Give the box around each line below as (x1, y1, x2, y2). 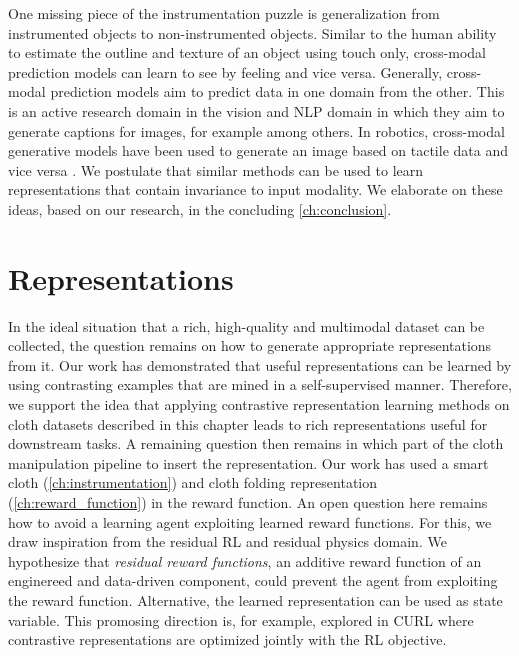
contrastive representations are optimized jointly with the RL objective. (8, 629, 447, 650)
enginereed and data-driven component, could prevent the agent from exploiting (8, 570, 498, 591)
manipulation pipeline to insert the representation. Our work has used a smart (8, 452, 489, 473)
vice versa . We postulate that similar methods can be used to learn (8, 159, 424, 180)
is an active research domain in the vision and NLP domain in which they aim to (8, 100, 505, 121)
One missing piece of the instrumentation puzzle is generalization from (8, 3, 440, 23)
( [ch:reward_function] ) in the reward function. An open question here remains (8, 492, 488, 512)
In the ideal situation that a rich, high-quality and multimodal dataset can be (8, 315, 485, 336)
